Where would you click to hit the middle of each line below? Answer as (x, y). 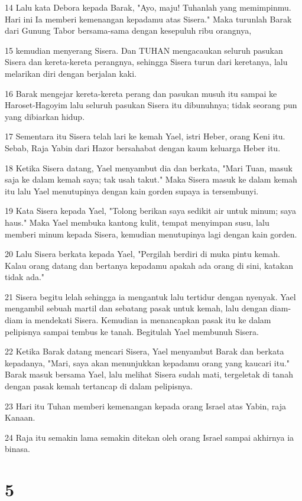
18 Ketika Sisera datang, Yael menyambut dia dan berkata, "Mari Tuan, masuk (149, 167)
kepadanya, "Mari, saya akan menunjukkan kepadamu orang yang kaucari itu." (147, 362)
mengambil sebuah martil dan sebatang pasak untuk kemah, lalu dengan (136, 308)
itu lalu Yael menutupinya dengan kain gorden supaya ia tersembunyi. (132, 191)
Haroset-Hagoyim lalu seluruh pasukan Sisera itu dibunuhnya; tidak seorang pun (151, 105)
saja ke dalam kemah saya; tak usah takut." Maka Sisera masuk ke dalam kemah (151, 179)
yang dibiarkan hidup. (45, 116)
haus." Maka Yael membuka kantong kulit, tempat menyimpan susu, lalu (137, 222)
